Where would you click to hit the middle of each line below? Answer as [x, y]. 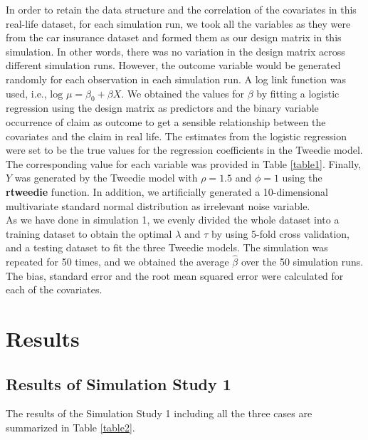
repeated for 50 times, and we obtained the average [117, 262]
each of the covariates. [54, 289]
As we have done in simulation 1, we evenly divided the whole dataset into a [173, 220]
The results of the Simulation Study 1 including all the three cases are [159, 413]
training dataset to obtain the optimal [89, 233]
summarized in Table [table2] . [70, 428]
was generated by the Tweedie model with [106, 178]
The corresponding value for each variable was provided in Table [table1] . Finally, [184, 163]
